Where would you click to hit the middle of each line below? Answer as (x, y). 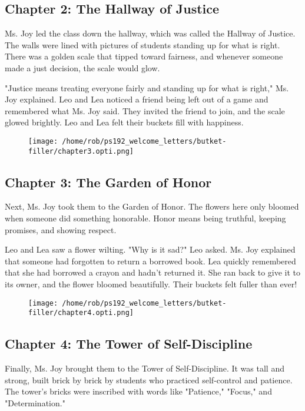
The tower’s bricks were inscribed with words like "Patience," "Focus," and (138, 391)
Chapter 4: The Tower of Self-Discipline (129, 344)
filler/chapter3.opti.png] (81, 151)
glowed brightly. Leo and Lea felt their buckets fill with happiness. (124, 122)
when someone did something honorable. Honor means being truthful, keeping (145, 218)
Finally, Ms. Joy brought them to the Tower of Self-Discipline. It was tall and (145, 368)
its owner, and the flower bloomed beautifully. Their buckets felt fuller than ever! (151, 284)
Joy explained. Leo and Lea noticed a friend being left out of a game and (137, 99)
